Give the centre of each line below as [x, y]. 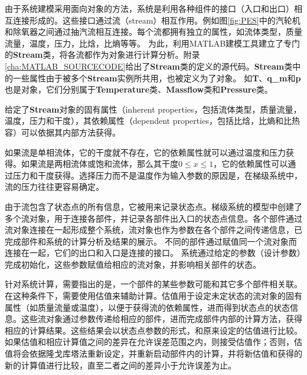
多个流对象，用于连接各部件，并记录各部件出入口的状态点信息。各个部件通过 [153, 218]
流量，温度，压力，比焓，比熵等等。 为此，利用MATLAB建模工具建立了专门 [153, 43]
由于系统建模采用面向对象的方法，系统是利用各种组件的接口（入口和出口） [149, 8]
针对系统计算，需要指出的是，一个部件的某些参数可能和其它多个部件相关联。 [153, 284]
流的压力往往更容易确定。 [54, 187]
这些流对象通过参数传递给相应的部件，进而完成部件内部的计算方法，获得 [161, 319]
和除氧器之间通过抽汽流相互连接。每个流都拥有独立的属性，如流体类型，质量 [153, 32]
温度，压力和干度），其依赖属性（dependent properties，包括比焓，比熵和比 [148, 121]
